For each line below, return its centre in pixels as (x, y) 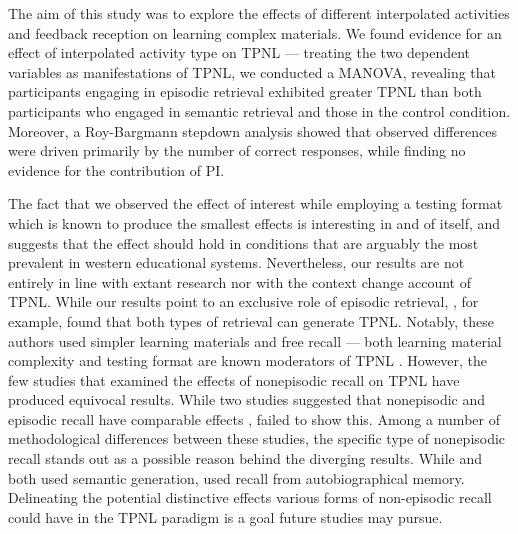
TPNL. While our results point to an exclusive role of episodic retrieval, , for (243, 301)
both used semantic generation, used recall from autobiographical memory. (236, 477)
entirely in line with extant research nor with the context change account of (239, 281)
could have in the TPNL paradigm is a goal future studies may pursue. (225, 516)
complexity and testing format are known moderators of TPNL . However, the (248, 360)
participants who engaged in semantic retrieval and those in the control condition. (259, 110)
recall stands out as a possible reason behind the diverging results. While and (245, 458)
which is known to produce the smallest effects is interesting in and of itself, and (254, 222)
